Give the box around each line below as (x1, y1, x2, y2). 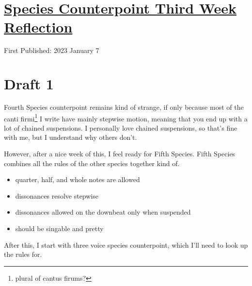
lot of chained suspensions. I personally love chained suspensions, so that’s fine (4, 122, 237, 133)
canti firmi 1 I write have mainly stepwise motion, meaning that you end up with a (4, 112, 248, 123)
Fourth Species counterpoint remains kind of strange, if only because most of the (4, 102, 244, 112)
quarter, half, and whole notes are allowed (15, 174, 140, 185)
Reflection (4, 17, 73, 37)
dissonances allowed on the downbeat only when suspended (15, 207, 191, 217)
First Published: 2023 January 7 (4, 45, 99, 55)
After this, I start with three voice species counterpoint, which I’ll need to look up (4, 239, 248, 250)
